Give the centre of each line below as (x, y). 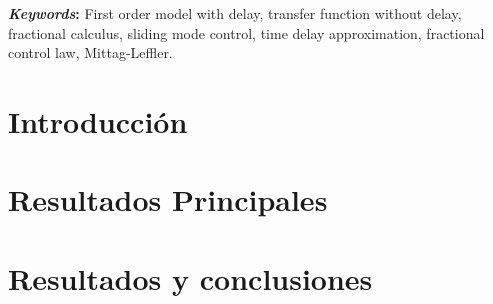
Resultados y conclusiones (190, 277)
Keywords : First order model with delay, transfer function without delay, (235, 13)
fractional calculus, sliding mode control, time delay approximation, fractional (246, 32)
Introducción (98, 120)
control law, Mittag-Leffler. (90, 52)
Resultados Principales (168, 199)
